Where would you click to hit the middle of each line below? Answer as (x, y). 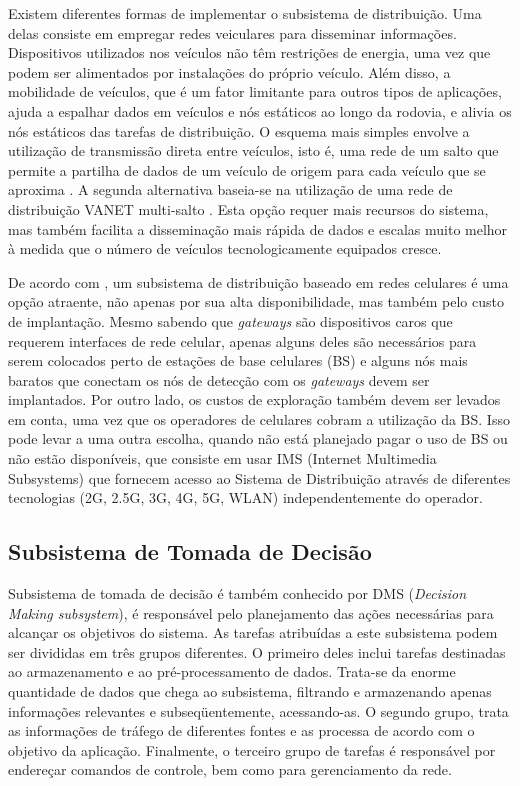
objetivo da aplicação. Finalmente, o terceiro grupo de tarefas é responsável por (252, 749)
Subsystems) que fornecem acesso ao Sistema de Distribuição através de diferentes (259, 477)
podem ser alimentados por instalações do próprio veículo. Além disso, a (229, 71)
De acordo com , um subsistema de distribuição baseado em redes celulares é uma (258, 281)
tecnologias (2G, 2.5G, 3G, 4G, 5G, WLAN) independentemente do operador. (245, 497)
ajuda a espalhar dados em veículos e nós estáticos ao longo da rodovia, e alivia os (260, 110)
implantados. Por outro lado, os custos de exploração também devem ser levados (254, 399)
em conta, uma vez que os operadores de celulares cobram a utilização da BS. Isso (259, 418)
